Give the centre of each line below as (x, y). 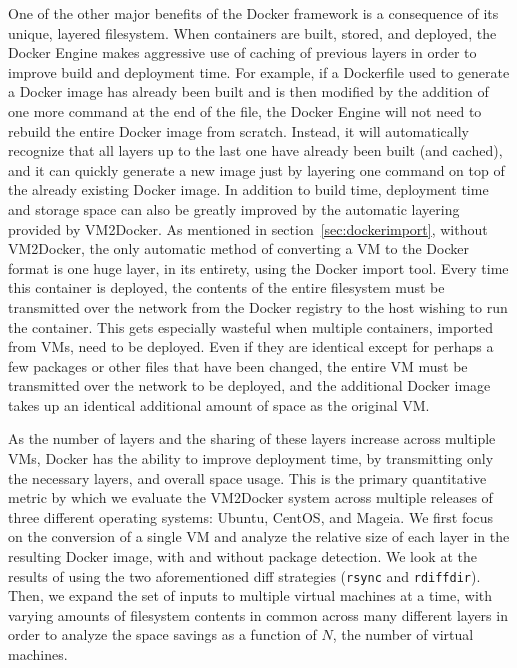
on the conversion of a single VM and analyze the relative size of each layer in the (259, 536)
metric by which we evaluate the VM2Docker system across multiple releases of (250, 497)
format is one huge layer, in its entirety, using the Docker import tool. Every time (258, 267)
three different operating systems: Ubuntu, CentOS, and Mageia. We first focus (251, 516)
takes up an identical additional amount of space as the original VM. (219, 404)
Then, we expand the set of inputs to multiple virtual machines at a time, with (250, 595)
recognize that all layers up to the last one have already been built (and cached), (255, 150)
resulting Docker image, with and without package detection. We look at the (242, 556)
